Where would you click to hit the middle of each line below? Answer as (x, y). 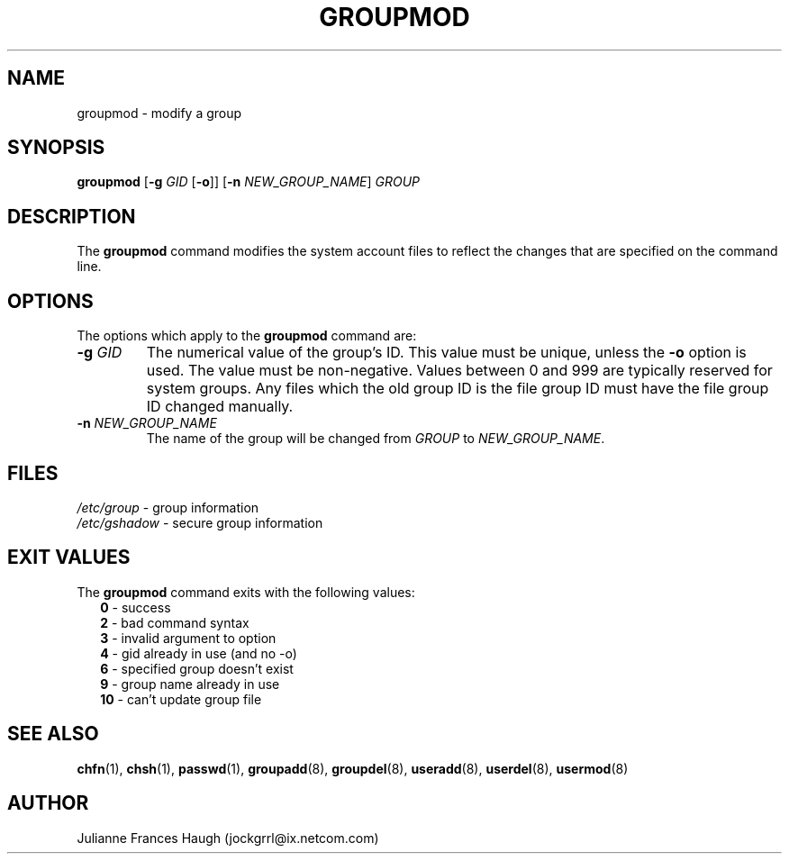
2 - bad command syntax (175, 622)
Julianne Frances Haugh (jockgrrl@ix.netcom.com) (228, 838)
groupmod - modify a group (159, 113)
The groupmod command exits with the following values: (246, 592)
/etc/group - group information (168, 507)
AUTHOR (48, 803)
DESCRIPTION (72, 216)
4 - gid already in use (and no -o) (199, 653)
